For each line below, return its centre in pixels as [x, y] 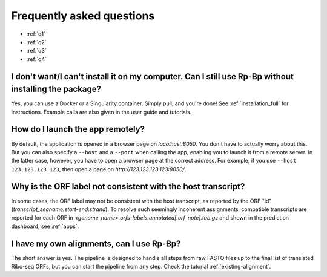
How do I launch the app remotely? [78, 129]
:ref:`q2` [36, 42]
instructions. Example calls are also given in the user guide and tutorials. [101, 112]
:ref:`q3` [36, 51]
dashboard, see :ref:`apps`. [45, 226]
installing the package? [56, 89]
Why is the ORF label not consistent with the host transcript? [128, 187]
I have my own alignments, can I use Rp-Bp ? [96, 243]
